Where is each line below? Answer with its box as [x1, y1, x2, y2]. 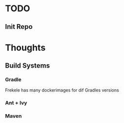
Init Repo [5, 23, 33, 31]
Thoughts [5, 42, 46, 53]
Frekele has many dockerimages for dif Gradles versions [5, 87, 119, 93]
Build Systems [5, 62, 50, 70]
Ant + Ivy [5, 99, 27, 106]
